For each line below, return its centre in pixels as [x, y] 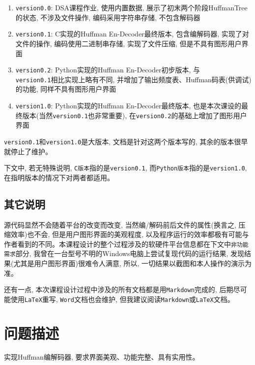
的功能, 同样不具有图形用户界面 [66, 89]
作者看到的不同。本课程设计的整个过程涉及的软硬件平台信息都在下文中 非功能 [126, 244]
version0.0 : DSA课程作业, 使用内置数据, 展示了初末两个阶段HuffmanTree [131, 7]
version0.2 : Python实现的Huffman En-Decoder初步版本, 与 [108, 70]
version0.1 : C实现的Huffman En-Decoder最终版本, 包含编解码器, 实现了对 [132, 34]
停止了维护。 [31, 151]
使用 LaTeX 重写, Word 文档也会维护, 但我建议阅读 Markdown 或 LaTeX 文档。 [122, 299]
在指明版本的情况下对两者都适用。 [59, 177]
